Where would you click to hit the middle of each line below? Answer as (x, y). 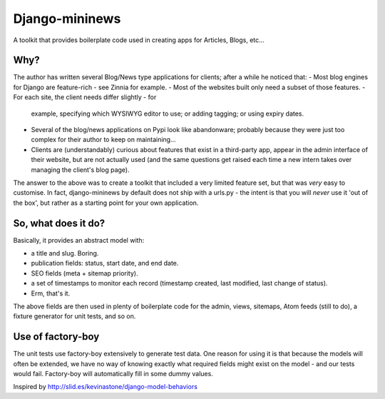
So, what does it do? (59, 223)
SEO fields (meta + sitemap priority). (84, 273)
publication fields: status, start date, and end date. (105, 263)
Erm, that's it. (51, 293)
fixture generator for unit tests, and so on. (75, 316)
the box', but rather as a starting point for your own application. (106, 203)
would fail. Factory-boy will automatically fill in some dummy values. (113, 374)
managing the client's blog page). (80, 170)
